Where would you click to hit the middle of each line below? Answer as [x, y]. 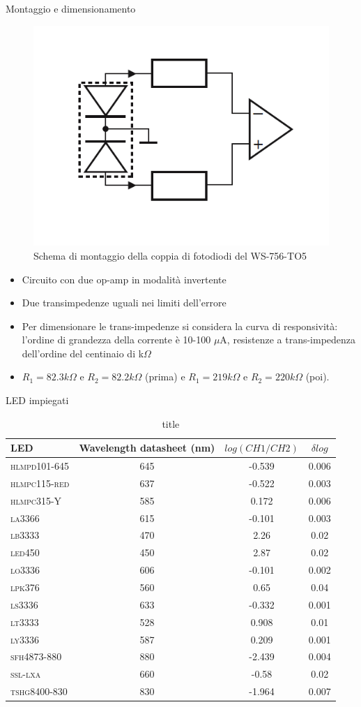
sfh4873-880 [36, 656]
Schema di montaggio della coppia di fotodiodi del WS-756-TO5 [170, 255]
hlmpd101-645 [40, 466]
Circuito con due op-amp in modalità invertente [124, 279]
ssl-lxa [26, 674]
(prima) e [165, 377]
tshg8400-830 [39, 691]
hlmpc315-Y [36, 500]
